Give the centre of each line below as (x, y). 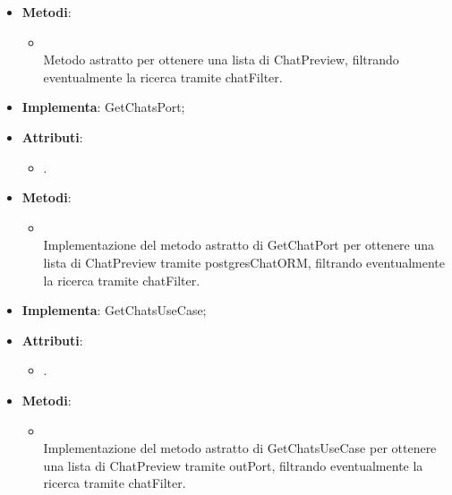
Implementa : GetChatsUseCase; (114, 310)
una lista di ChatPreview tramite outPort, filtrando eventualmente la (233, 465)
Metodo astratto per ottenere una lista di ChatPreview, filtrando (221, 60)
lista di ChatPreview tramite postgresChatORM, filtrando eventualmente (244, 262)
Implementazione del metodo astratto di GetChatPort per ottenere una (239, 245)
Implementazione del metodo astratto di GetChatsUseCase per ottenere (240, 448)
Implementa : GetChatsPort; (103, 107)
